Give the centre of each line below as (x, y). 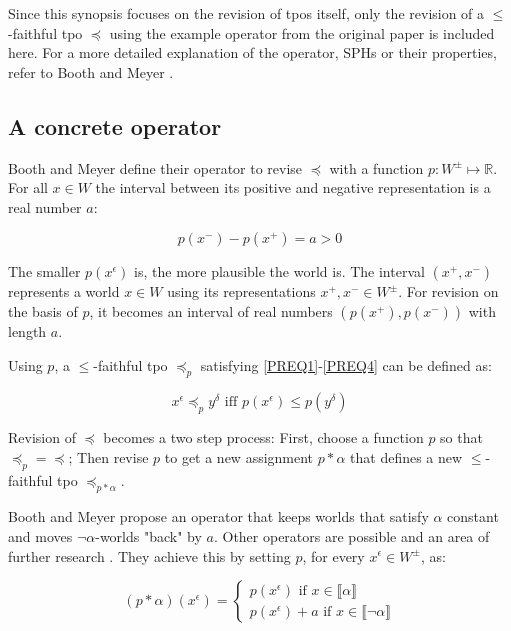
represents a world (64, 291)
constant (473, 516)
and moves (40, 535)
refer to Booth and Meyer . (91, 71)
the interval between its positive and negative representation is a (293, 187)
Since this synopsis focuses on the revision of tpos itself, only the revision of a (246, 13)
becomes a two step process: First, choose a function (263, 437)
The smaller (44, 271)
